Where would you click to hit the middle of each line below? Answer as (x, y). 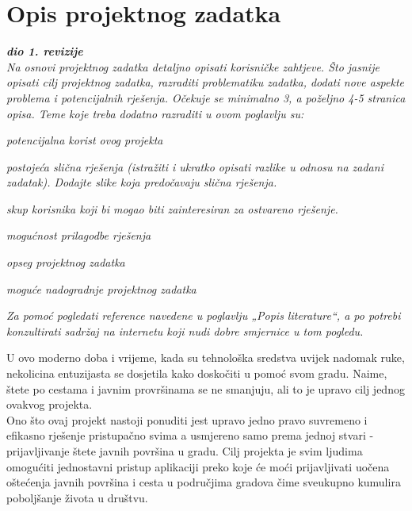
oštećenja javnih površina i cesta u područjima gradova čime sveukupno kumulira (204, 482)
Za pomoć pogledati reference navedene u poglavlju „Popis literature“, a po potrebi (204, 315)
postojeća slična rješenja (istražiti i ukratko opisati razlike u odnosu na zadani (195, 166)
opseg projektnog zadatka (66, 262)
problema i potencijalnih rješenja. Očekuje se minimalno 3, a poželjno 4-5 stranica (206, 97)
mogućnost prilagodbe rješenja (79, 235)
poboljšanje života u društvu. (77, 497)
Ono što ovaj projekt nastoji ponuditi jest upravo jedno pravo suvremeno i (187, 419)
